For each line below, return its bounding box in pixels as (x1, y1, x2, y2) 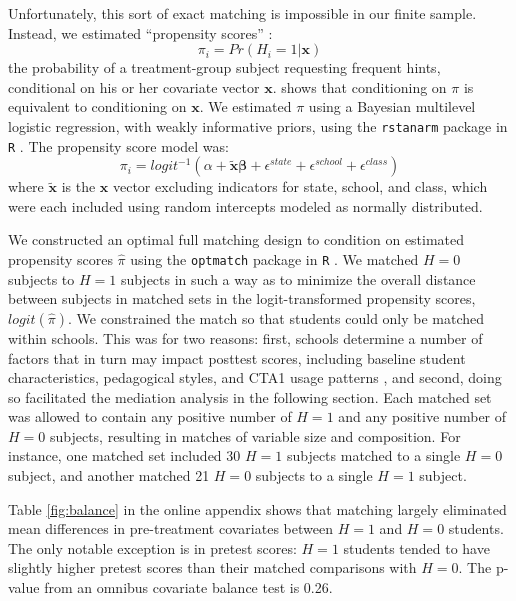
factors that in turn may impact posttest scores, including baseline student (8, 347, 466, 368)
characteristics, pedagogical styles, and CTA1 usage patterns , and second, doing (8, 367, 502, 388)
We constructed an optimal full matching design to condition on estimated (8, 229, 465, 250)
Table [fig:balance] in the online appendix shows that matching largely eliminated (8, 498, 507, 519)
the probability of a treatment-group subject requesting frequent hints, (8, 57, 441, 78)
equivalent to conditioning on (8, 96, 187, 117)
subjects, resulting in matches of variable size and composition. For (49, 425, 461, 446)
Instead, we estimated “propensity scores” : (8, 22, 273, 43)
